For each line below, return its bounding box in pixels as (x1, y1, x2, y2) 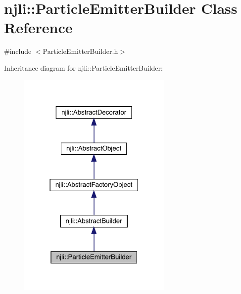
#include (4, 46, 32, 56)
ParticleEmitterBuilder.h (43, 46, 118, 56)
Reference (4, 17, 73, 38)
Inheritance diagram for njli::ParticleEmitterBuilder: (4, 62, 163, 73)
